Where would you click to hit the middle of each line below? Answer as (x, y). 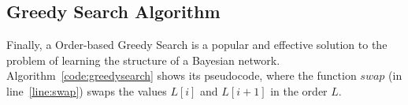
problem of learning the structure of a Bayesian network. (143, 60)
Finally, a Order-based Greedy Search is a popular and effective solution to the (197, 45)
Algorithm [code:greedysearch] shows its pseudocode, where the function (182, 75)
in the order (299, 90)
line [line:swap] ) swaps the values (87, 90)
